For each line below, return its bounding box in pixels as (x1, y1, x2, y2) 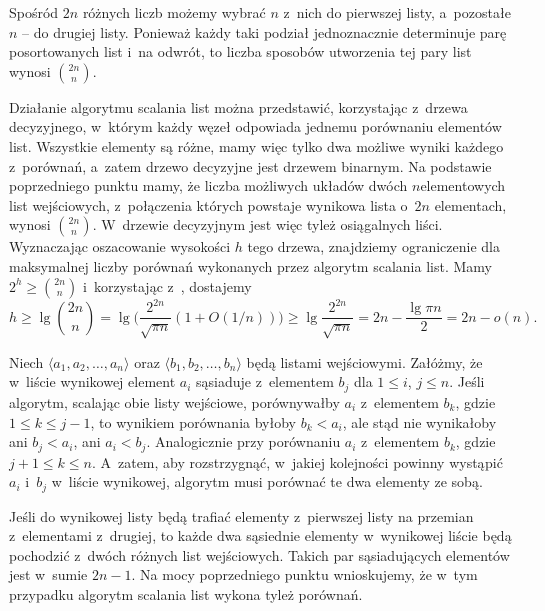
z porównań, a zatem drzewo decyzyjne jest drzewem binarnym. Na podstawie (9, 155, 492, 176)
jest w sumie (9, 564, 88, 585)
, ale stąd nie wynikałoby (342, 411, 497, 432)
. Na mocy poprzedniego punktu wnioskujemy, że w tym (131, 564, 478, 585)
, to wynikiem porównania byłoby (90, 411, 296, 432)
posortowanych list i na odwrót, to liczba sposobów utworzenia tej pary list (9, 41, 472, 62)
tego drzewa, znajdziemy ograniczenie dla (247, 236, 500, 257)
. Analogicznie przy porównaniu (146, 431, 341, 452)
